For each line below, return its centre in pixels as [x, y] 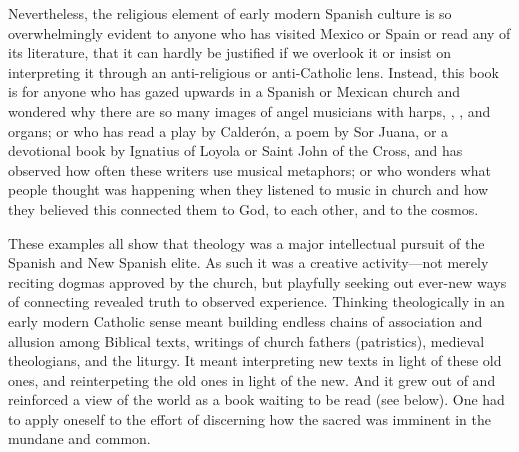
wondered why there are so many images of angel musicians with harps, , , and [249, 110]
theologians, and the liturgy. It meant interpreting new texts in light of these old [255, 360]
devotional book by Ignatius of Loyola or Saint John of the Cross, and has [235, 150]
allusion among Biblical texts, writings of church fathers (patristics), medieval [246, 340]
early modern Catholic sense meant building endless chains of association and [245, 320]
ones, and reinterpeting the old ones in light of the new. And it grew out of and [252, 379]
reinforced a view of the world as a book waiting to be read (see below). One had [256, 399]
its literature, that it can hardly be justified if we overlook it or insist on [230, 52]
